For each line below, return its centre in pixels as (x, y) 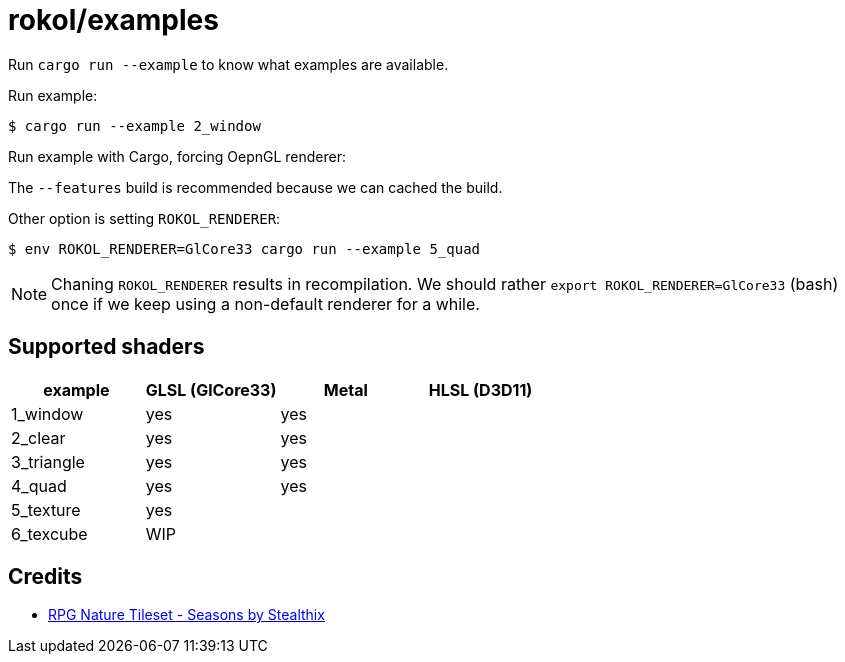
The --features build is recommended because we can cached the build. (255, 187)
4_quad (39, 485)
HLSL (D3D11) (480, 389)
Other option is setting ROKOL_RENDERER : (144, 218)
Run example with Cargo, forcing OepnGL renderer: (177, 156)
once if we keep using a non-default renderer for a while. (265, 303)
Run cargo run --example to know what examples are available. (228, 64)
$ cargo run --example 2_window (134, 125)
